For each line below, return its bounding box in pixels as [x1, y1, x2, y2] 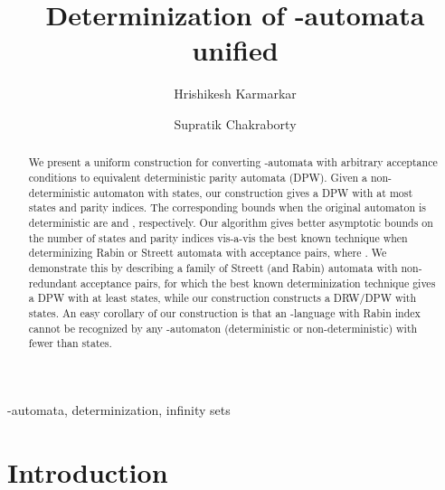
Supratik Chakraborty [174, 114, 297, 133]
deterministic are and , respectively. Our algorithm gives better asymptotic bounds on [28, 214, 433, 230]
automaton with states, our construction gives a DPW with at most [93, 184, 413, 200]
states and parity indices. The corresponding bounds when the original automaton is [28, 200, 426, 215]
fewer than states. [28, 335, 112, 351]
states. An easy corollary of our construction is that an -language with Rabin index [28, 305, 421, 320]
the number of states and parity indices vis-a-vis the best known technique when [28, 230, 408, 245]
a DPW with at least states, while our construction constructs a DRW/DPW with [28, 290, 417, 306]
